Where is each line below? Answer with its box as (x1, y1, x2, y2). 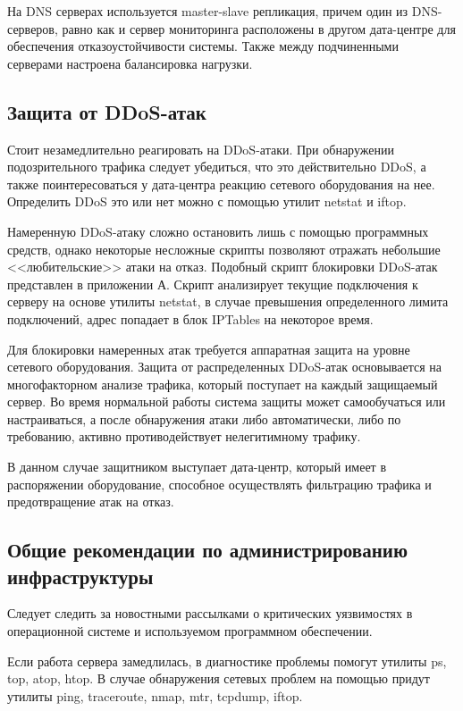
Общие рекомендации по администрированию (7, 536, 408, 564)
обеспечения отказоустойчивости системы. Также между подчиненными (7, 37, 399, 55)
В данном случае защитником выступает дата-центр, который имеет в (7, 457, 386, 476)
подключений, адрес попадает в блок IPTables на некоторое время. (7, 309, 374, 328)
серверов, (7, 19, 58, 38)
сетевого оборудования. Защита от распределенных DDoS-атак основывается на (7, 357, 442, 376)
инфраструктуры (7, 562, 154, 590)
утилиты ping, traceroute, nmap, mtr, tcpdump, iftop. (7, 686, 303, 705)
